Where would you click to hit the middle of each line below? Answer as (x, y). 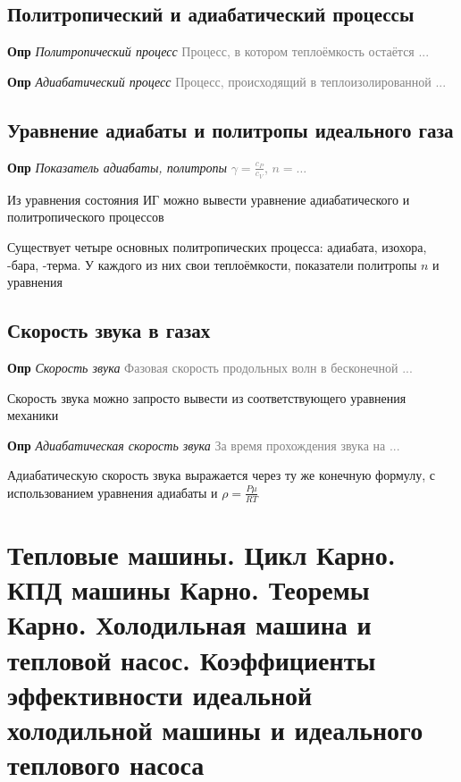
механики (33, 415)
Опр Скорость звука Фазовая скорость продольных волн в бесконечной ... (210, 367)
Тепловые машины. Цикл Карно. (201, 554)
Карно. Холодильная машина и (189, 624)
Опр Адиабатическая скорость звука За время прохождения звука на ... (204, 445)
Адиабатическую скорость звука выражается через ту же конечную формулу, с (221, 475)
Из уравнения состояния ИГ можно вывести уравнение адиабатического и (209, 199)
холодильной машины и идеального (215, 729)
